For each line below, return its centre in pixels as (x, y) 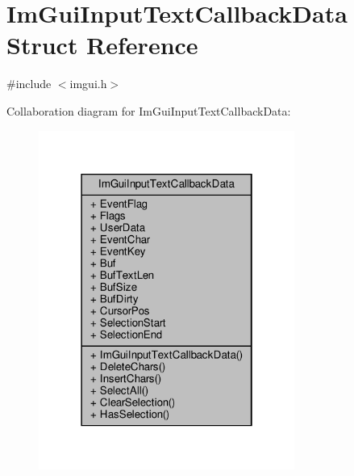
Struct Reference (102, 45)
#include (29, 84)
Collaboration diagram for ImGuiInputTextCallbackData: (149, 110)
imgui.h (88, 84)
